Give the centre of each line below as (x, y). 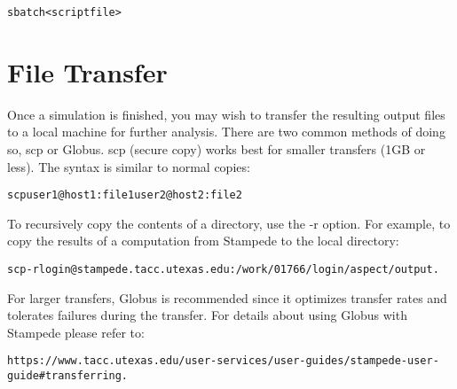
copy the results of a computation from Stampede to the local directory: (203, 241)
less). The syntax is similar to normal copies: (129, 166)
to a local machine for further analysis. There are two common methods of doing (226, 132)
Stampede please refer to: (76, 332)
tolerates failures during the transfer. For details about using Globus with (207, 315)
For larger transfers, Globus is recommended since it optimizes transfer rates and (227, 297)
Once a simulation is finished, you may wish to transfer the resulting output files (226, 114)
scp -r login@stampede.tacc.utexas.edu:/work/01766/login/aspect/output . (223, 269)
